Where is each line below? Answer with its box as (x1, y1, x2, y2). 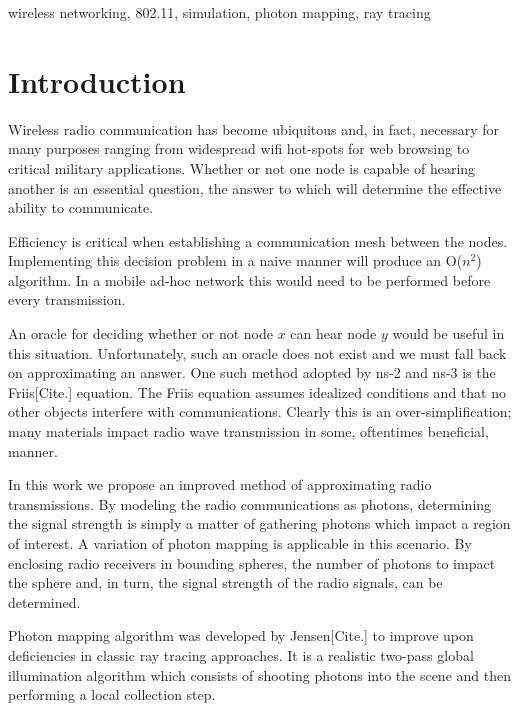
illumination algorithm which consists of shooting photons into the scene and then (8, 664, 511, 685)
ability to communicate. (8, 197, 154, 218)
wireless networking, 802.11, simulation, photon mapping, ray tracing (8, 2, 431, 22)
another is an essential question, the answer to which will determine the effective (8, 177, 502, 198)
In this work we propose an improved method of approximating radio (8, 474, 432, 495)
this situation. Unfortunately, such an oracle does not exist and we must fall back (8, 342, 507, 363)
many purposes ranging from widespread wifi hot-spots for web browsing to (8, 138, 470, 159)
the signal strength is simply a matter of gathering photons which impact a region (8, 513, 511, 534)
